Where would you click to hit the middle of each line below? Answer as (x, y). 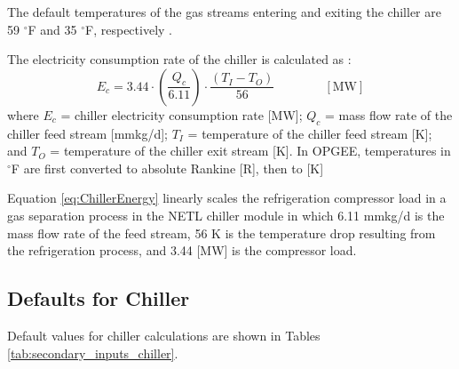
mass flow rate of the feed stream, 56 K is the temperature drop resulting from (222, 233)
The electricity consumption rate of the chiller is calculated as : (179, 59)
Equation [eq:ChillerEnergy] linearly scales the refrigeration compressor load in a (227, 198)
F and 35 (52, 29)
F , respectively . (129, 29)
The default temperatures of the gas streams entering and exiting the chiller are (224, 12)
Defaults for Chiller (99, 298)
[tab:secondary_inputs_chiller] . (93, 353)
